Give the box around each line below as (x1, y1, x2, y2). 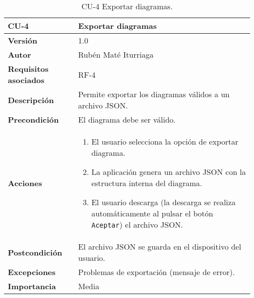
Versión (8, 35, 38, 46)
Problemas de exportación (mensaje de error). (78, 266, 235, 277)
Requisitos (8, 63, 49, 74)
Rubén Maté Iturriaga (78, 49, 154, 60)
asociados (8, 74, 44, 85)
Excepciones (8, 266, 56, 277)
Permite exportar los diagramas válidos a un (78, 88, 230, 100)
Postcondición (8, 246, 63, 258)
